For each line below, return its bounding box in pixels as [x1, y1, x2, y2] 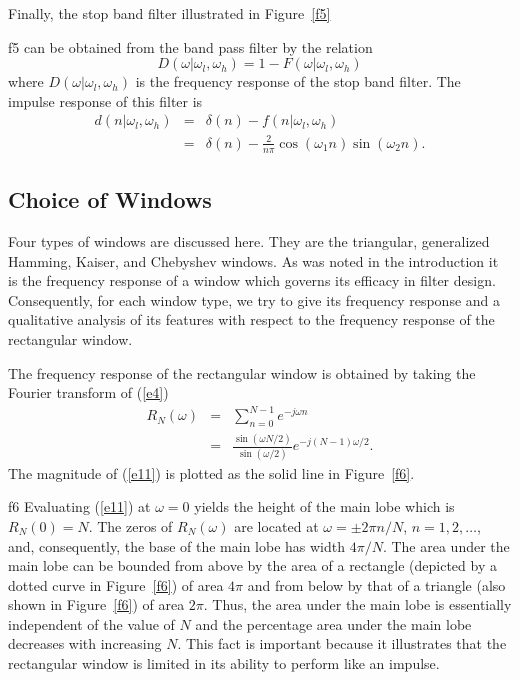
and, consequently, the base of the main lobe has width [8, 535, 346, 556]
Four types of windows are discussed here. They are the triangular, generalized [8, 230, 490, 251]
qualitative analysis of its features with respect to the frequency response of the [8, 309, 495, 330]
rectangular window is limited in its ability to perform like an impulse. [8, 653, 440, 674]
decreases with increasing [8, 633, 162, 654]
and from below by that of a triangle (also [247, 574, 506, 595]
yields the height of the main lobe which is [194, 496, 455, 517]
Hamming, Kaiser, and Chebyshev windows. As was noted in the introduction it [8, 250, 499, 271]
